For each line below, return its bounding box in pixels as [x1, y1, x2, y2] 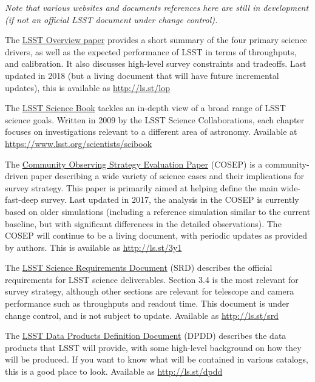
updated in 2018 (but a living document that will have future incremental [5, 69, 279, 81]
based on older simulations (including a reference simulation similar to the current [5, 205, 311, 217]
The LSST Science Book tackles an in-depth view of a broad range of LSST [5, 101, 286, 114]
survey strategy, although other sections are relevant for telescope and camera [5, 285, 294, 298]
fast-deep [5, 193, 38, 206]
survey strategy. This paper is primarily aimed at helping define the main [5, 181, 278, 194]
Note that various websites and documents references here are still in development [5, 1, 309, 13]
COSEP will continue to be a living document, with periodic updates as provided [5, 229, 308, 242]
